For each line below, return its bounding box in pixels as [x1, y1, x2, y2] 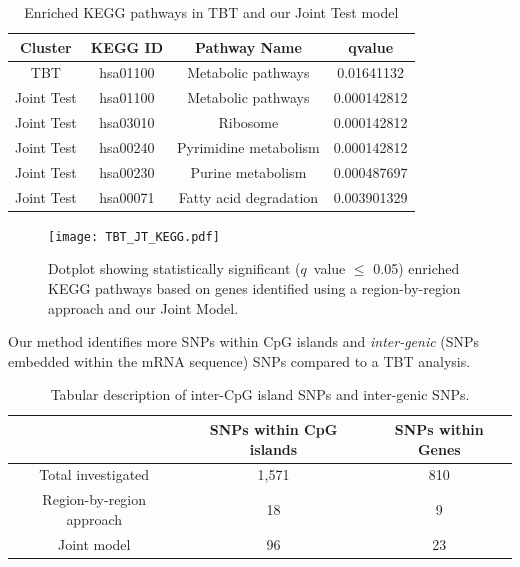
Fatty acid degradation [178, 186, 319, 207]
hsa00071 [99, 186, 155, 207]
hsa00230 [99, 161, 155, 182]
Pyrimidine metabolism [177, 136, 320, 157]
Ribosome [218, 112, 279, 133]
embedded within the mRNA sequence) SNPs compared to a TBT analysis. [8, 350, 471, 371]
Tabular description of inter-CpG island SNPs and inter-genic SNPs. [50, 384, 470, 405]
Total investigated [39, 464, 150, 485]
